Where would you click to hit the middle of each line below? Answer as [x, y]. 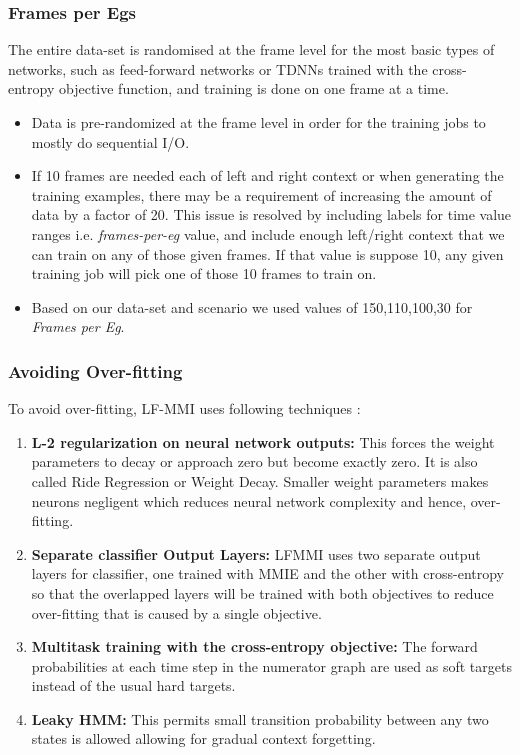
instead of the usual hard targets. [133, 685]
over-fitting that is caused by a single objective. [176, 612]
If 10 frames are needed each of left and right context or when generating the [267, 175]
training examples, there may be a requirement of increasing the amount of [261, 194]
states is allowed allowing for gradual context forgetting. [203, 738]
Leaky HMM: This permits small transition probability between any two [260, 718]
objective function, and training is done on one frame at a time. [253, 88]
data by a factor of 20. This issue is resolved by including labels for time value [271, 214]
